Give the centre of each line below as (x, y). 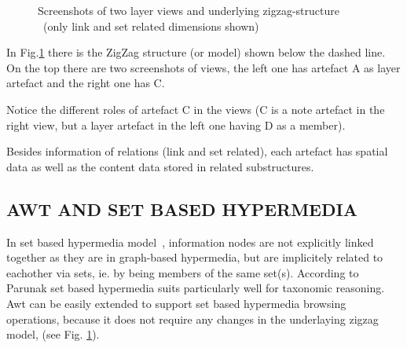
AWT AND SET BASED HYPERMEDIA (182, 209)
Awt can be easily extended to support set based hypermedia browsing (176, 303)
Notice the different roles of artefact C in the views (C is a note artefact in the (196, 109)
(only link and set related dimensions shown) (151, 26)
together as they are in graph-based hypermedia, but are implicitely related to (195, 257)
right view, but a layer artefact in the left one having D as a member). (176, 125)
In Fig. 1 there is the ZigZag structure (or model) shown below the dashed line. (196, 52)
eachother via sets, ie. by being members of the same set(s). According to (183, 272)
